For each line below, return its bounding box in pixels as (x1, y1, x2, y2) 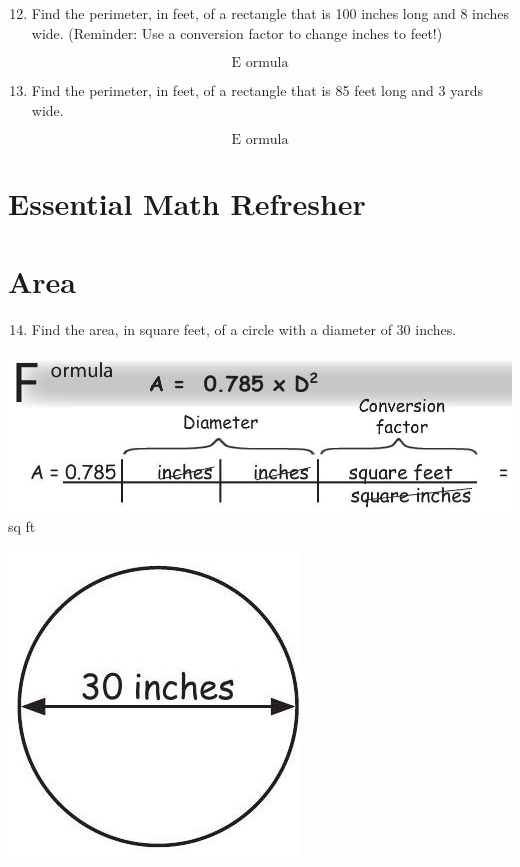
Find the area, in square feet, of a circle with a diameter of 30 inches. (31, 318, 457, 339)
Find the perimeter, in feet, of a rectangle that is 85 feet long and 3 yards (31, 80, 484, 101)
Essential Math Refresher (8, 182, 366, 223)
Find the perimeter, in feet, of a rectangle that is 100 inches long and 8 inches (31, 3, 510, 23)
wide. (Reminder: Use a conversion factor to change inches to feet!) (31, 22, 443, 43)
